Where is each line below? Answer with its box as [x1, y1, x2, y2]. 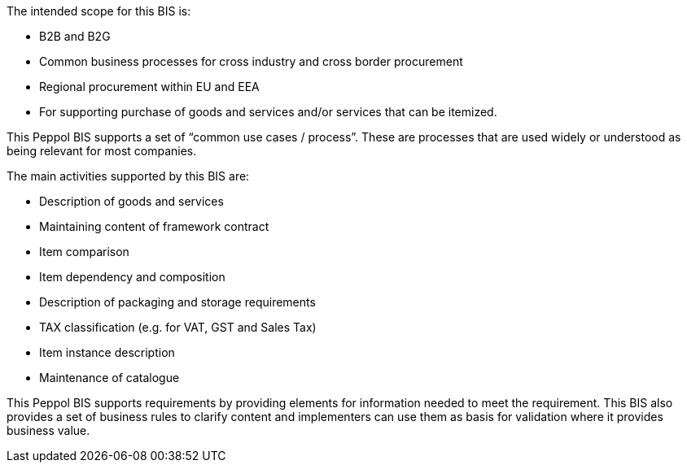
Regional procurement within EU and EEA [39, 80, 260, 93]
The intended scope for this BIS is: [7, 4, 191, 18]
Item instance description [39, 345, 175, 359]
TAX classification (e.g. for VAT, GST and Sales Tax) [39, 320, 317, 334]
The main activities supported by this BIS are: [7, 169, 250, 183]
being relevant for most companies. [7, 144, 197, 158]
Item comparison [39, 245, 129, 258]
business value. [7, 423, 90, 437]
